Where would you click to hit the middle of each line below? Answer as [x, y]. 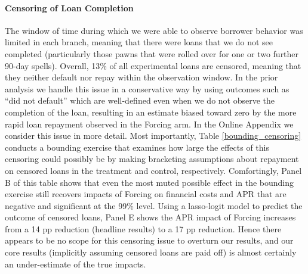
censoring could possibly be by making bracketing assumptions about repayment [152, 159]
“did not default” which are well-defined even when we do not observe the [140, 100]
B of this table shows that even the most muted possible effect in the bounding [150, 182]
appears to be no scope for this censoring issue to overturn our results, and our [149, 240]
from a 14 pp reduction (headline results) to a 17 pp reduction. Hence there [143, 228]
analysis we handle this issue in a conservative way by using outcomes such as [147, 88]
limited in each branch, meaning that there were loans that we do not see [139, 42]
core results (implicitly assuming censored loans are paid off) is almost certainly [151, 252]
